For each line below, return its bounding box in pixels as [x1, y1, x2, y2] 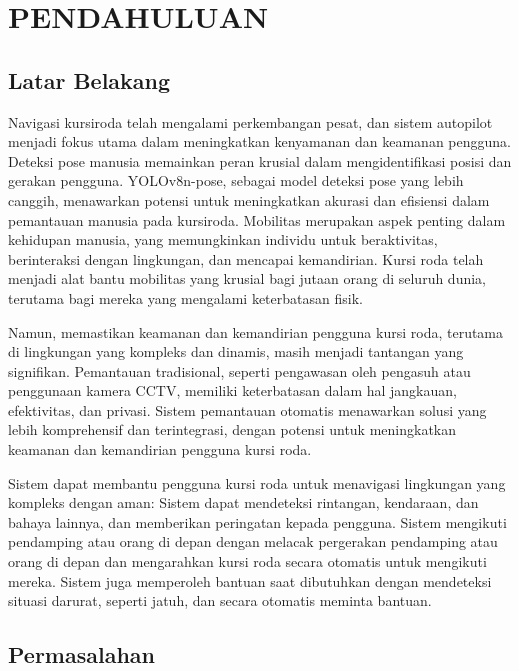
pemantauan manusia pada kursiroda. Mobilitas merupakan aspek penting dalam [8, 209, 506, 230]
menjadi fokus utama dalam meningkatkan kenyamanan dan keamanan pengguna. [8, 131, 511, 152]
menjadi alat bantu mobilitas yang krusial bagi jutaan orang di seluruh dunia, [8, 268, 487, 289]
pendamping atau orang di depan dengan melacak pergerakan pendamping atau [8, 531, 498, 552]
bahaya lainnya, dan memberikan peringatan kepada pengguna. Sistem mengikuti [8, 511, 507, 532]
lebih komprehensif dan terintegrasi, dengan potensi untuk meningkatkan [8, 419, 457, 440]
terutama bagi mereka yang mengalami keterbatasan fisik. [8, 287, 363, 308]
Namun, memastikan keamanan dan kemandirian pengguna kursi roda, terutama [8, 321, 504, 342]
